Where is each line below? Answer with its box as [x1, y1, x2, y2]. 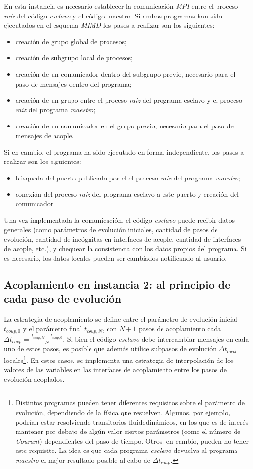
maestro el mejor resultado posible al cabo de [15, 454, 150, 465]
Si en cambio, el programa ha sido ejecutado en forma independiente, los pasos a [4, 146, 244, 157]
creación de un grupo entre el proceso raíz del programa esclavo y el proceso [15, 95, 242, 105]
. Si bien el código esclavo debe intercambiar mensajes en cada [63, 333, 249, 343]
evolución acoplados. [4, 374, 65, 384]
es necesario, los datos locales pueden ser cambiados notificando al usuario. [4, 253, 227, 263]
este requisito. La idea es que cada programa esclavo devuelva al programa [15, 445, 238, 455]
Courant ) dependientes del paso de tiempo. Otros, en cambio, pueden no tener [15, 435, 249, 446]
